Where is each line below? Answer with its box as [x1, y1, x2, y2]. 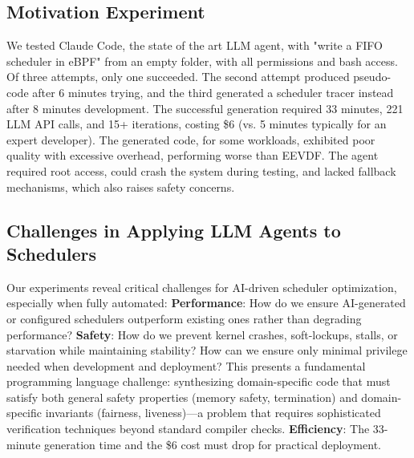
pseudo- [353, 68, 392, 85]
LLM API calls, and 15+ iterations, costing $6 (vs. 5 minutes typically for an [6, 116, 387, 132]
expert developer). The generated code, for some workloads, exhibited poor [6, 131, 375, 148]
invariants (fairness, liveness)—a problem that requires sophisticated [45, 404, 381, 421]
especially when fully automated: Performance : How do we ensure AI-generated [6, 294, 406, 311]
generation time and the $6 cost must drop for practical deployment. [44, 436, 381, 452]
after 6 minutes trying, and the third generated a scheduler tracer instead [32, 83, 394, 100]
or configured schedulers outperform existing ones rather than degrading [6, 310, 362, 326]
